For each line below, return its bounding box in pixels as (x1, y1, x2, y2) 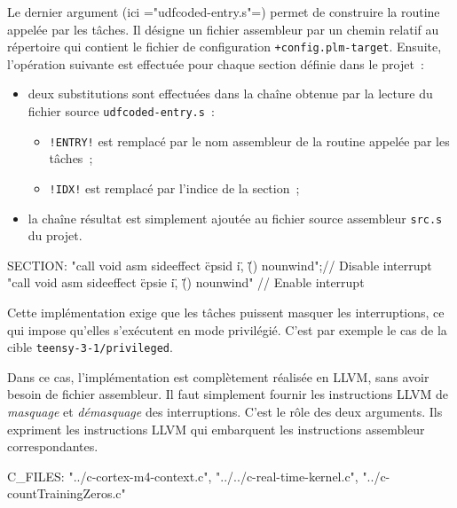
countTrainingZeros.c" (7, 484, 126, 503)
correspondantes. (7, 437, 98, 456)
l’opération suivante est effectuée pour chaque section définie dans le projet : (7, 54, 424, 73)
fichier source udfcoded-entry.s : (28, 102, 215, 121)
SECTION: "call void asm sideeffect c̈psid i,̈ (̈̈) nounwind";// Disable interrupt (7, 255, 432, 274)
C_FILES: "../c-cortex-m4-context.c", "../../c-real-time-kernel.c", (7, 466, 359, 485)
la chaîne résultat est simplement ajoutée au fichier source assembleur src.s (28, 208, 443, 227)
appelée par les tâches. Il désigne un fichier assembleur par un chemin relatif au (7, 20, 439, 38)
